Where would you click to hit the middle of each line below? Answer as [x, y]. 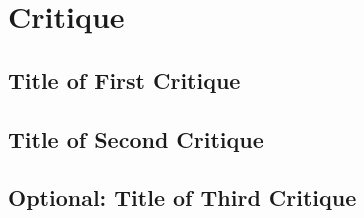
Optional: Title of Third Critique [182, 197]
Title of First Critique [124, 79]
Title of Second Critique [136, 138]
